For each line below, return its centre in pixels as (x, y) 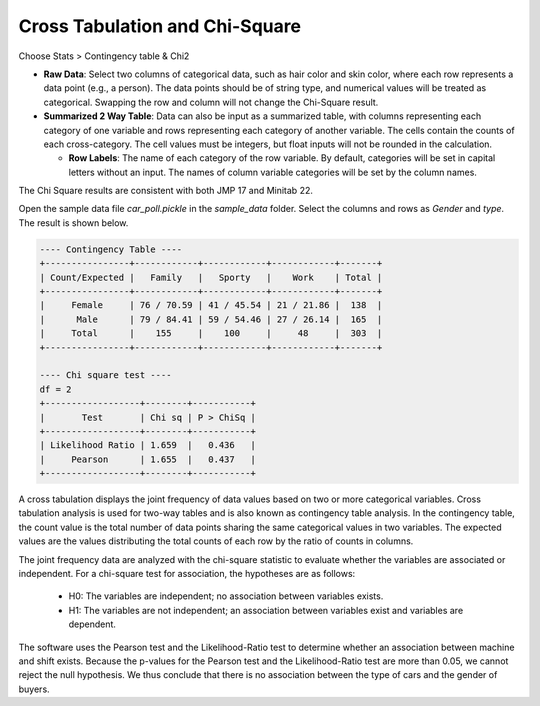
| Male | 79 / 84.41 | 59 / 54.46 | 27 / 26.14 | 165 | (211, 319)
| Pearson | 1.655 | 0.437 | (148, 459)
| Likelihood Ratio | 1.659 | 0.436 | (148, 445)
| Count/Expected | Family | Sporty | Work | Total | (211, 277)
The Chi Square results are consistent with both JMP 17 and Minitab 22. (166, 191)
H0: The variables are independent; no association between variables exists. (226, 596)
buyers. (34, 689)
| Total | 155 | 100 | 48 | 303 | (211, 333)
